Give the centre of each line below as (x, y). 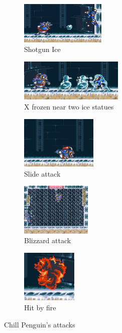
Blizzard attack (48, 240)
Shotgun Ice (42, 49)
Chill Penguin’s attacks (40, 324)
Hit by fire (40, 307)
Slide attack (42, 173)
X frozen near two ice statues (69, 106)
